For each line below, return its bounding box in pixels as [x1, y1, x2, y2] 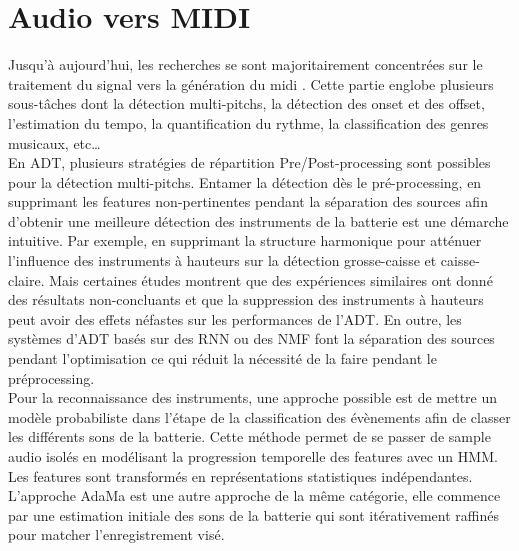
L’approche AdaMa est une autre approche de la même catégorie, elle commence [8, 485, 501, 506]
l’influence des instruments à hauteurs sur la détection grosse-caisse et [8, 250, 437, 271]
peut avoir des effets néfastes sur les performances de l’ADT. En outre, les [8, 308, 462, 329]
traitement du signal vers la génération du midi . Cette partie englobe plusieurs [8, 73, 494, 94]
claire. [8, 269, 45, 290]
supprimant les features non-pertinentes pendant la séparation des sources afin [8, 191, 488, 212]
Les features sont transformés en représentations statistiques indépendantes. [8, 465, 473, 486]
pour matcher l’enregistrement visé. [8, 524, 225, 545]
